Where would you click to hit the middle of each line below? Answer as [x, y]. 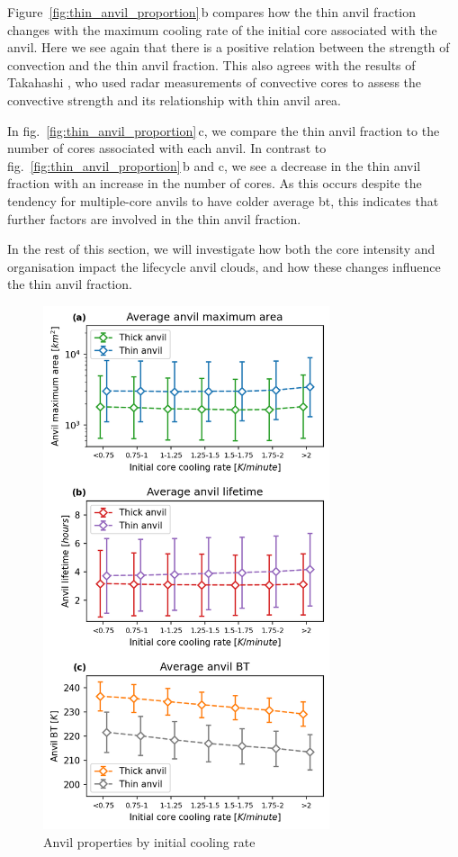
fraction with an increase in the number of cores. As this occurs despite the [215, 183]
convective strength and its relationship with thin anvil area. [174, 99]
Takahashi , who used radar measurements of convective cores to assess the [215, 82]
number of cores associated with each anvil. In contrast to [167, 148]
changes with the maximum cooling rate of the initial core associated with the [222, 29]
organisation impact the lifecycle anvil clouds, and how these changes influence [224, 266]
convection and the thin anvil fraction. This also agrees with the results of [211, 64]
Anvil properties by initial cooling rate [149, 841]
